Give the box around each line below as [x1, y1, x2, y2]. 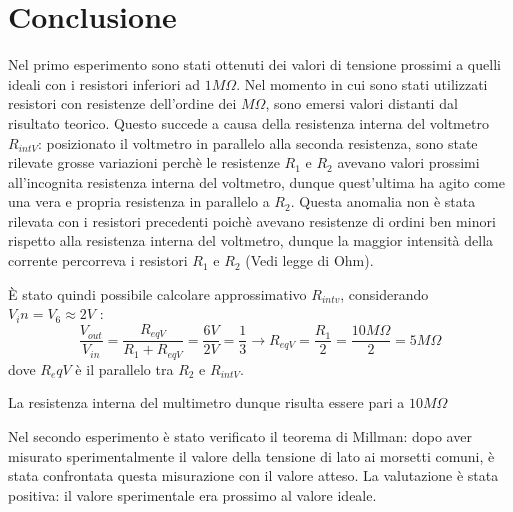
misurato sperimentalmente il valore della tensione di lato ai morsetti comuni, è [8, 445, 495, 466]
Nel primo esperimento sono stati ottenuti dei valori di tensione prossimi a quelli [8, 54, 501, 75]
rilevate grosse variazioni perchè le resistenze [8, 152, 280, 173]
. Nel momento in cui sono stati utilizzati [236, 73, 488, 94]
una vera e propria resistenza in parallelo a [8, 191, 270, 212]
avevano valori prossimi [337, 152, 480, 173]
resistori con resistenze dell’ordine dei [8, 93, 237, 114]
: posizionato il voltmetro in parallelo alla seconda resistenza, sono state [37, 132, 478, 153]
